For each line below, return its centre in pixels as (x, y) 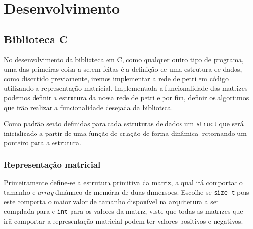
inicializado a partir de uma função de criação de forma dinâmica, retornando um (125, 133)
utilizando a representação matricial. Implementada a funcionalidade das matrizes (126, 88)
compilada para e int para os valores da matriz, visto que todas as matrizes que (124, 211)
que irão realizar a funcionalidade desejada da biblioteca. (89, 107)
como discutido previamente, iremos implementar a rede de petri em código (116, 78)
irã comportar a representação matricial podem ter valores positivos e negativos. (124, 220)
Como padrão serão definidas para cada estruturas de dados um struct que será (124, 124)
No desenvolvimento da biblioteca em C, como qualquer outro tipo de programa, (124, 59)
